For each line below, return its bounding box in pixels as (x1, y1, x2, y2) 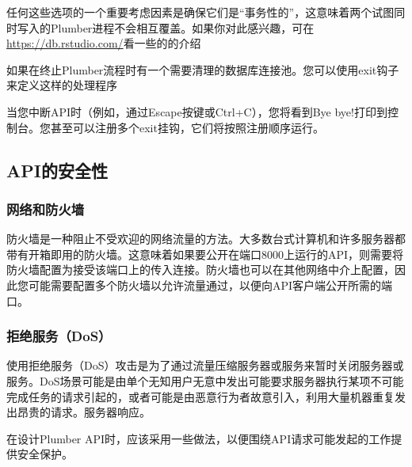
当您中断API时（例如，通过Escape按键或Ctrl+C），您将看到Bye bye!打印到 (6, 103, 387, 120)
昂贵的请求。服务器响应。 (17, 404, 151, 420)
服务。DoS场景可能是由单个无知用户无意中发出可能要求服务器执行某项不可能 (6, 372, 404, 389)
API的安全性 (6, 158, 108, 182)
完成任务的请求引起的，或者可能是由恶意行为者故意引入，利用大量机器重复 (6, 388, 395, 404)
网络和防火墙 (6, 199, 85, 218)
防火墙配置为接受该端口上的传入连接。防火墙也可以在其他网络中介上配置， (6, 261, 395, 278)
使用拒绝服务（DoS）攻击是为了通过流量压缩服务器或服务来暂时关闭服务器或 (6, 357, 404, 374)
